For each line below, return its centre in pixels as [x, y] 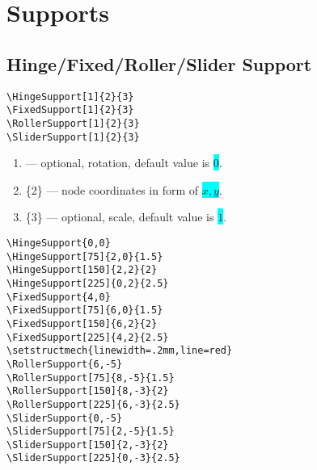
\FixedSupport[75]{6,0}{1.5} [85, 311]
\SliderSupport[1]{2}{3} [73, 137]
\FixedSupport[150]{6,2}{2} [82, 323]
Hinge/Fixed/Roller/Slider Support [159, 63]
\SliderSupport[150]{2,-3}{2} [88, 445]
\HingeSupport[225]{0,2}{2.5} [88, 283]
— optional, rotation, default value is [118, 163]
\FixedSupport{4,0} [59, 297]
